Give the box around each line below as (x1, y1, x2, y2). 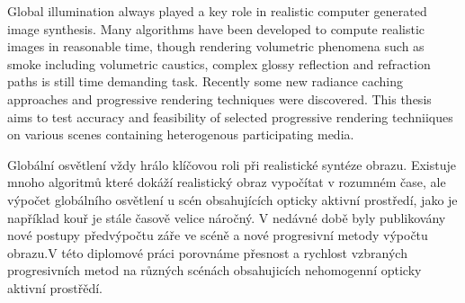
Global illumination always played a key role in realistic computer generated (7, 2, 427, 20)
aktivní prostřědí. (7, 278, 103, 297)
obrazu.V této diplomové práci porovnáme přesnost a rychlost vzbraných (7, 243, 407, 262)
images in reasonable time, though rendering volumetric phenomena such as (7, 37, 425, 56)
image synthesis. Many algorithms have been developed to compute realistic (7, 19, 425, 38)
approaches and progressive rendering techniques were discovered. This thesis (7, 89, 432, 108)
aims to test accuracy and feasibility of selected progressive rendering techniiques (7, 107, 453, 126)
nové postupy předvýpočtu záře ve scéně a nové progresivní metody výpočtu (7, 226, 428, 245)
